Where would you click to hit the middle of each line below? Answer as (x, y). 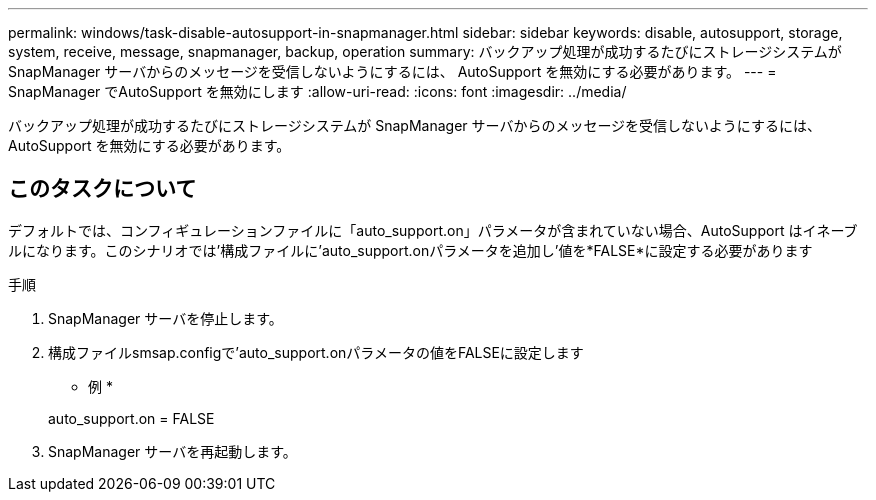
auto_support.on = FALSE (131, 418)
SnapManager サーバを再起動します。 (172, 451)
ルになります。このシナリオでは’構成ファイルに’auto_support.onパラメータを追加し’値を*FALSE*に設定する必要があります (410, 250)
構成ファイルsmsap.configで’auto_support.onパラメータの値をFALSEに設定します (316, 352)
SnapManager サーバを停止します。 (165, 318)
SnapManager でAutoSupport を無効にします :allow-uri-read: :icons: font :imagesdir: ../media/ (317, 91)
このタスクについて (102, 189)
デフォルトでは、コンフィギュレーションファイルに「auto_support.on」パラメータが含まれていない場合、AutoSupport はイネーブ (433, 230)
